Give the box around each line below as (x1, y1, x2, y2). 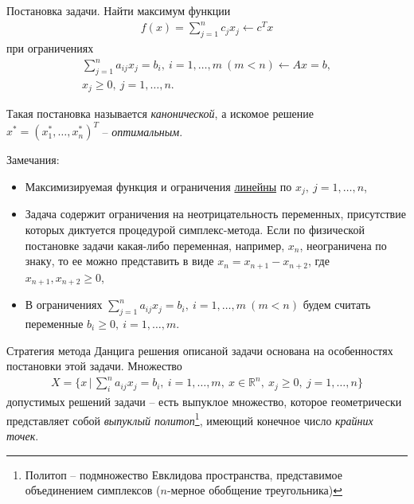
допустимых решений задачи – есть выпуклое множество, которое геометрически (6, 393, 402, 410)
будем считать (303, 296, 371, 313)
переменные (25, 315, 84, 331)
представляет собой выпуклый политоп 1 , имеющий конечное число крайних (6, 409, 373, 428)
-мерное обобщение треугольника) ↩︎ (166, 482, 343, 498)
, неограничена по (299, 236, 387, 253)
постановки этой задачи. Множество (6, 357, 182, 374)
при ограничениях (6, 39, 94, 56)
